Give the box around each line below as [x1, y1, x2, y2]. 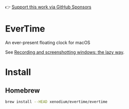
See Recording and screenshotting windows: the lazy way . [5, 49, 125, 55]
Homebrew [5, 86, 40, 95]
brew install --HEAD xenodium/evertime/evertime [5, 99, 108, 104]
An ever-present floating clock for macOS [5, 39, 91, 46]
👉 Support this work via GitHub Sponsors [5, 4, 92, 10]
